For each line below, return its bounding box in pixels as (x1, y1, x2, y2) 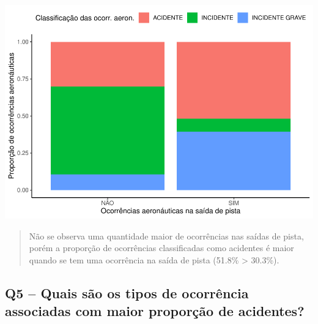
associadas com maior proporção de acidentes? (5, 301, 305, 320)
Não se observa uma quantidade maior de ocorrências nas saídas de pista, (29, 229, 304, 242)
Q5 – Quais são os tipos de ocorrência (5, 283, 249, 302)
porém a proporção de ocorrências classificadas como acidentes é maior (29, 241, 294, 254)
